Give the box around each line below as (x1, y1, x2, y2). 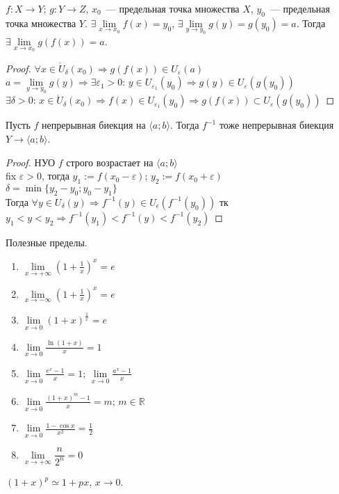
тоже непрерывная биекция (219, 118, 334, 132)
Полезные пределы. (6, 234, 88, 249)
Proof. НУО (6, 154, 55, 169)
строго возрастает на (66, 154, 154, 169)
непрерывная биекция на (42, 118, 146, 132)
